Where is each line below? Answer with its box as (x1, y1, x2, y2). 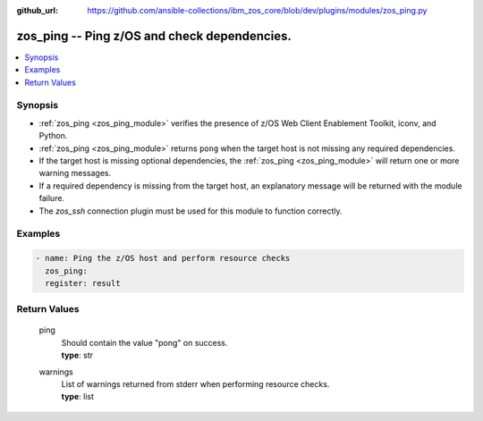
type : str (61, 349, 94, 361)
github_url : (16, 5, 58, 15)
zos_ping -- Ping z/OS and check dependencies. (16, 28, 292, 44)
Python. (38, 131, 68, 141)
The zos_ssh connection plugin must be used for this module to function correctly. (38, 206, 343, 216)
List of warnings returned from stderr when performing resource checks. (61, 379, 330, 389)
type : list (61, 392, 94, 402)
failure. (38, 193, 65, 204)
